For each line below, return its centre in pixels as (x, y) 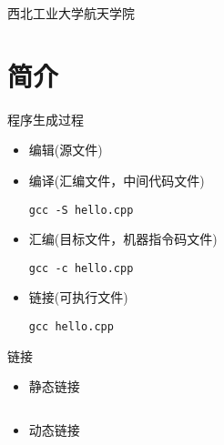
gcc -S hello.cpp (81, 210)
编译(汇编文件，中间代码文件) (117, 180)
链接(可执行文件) (78, 297)
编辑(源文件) (66, 150)
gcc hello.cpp (71, 327)
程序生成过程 (46, 119)
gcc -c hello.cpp (81, 268)
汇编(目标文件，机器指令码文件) (123, 239)
